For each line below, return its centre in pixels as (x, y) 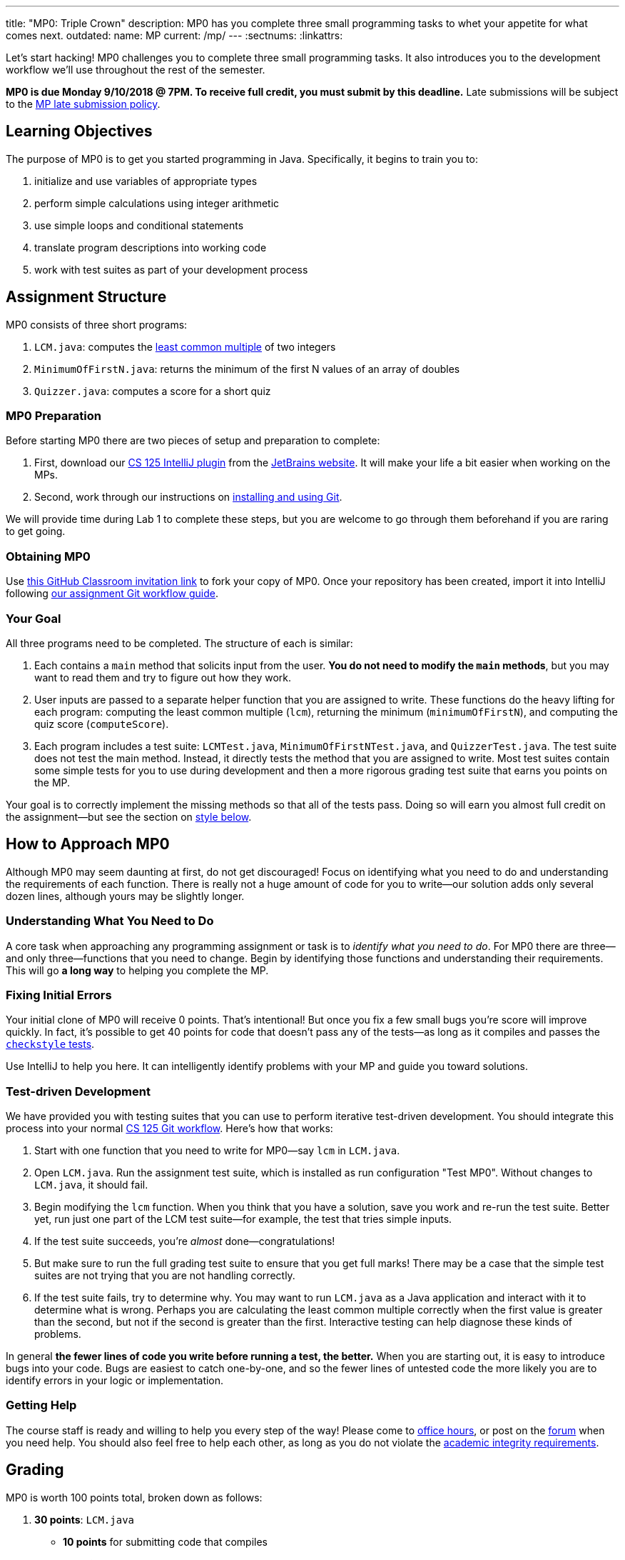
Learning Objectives (79, 131)
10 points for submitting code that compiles (165, 1541)
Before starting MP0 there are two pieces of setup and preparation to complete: (193, 441)
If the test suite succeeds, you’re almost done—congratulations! (185, 1241)
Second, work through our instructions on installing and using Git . (188, 497)
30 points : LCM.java (85, 1519)
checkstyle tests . (50, 1044)
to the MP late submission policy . (83, 104)
